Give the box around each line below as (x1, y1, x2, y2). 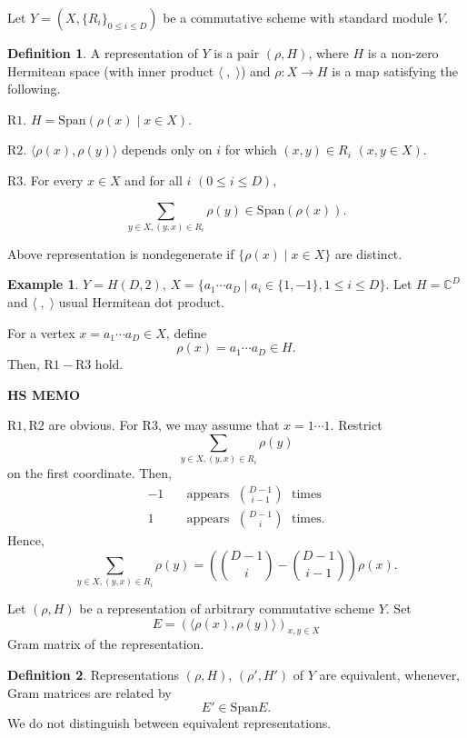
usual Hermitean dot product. (58, 293, 224, 312)
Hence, (7, 531, 45, 550)
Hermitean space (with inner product (7, 61, 214, 80)
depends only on (122, 140, 213, 159)
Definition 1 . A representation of (7, 44, 198, 62)
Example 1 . (7, 274, 79, 294)
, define (165, 323, 207, 342)
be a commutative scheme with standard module (163, 8, 433, 26)
